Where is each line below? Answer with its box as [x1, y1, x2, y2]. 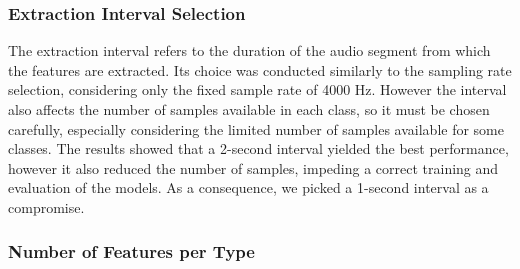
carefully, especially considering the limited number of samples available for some [8, 118, 504, 139]
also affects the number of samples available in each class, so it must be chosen [8, 99, 490, 119]
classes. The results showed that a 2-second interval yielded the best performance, [8, 138, 509, 159]
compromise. [8, 196, 85, 217]
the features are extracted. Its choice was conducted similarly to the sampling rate [8, 59, 512, 80]
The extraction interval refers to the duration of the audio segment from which [8, 40, 491, 61]
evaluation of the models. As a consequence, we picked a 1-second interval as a [8, 177, 489, 198]
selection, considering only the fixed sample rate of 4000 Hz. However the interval [8, 79, 507, 100]
